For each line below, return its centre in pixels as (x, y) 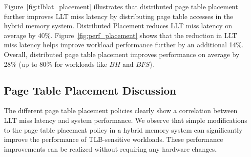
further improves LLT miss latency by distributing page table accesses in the (119, 16)
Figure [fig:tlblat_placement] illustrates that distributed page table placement (121, 6)
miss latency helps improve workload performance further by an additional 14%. (124, 45)
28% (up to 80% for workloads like (56, 64)
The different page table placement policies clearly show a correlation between (121, 110)
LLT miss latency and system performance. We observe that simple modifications (126, 120)
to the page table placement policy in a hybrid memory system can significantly (123, 129)
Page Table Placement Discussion (90, 90)
